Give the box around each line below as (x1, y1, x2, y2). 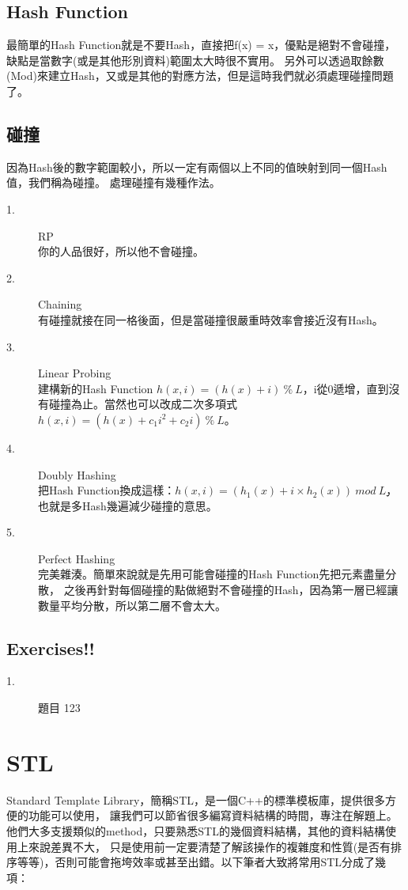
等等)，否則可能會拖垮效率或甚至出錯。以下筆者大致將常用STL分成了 (17, 854, 376, 870)
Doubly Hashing (38, 466, 116, 483)
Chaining (38, 296, 82, 312)
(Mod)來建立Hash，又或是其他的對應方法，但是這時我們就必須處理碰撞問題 (6, 67, 394, 84)
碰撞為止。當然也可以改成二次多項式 (48, 396, 237, 412)
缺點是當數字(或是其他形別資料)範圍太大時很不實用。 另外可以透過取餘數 (6, 51, 384, 68)
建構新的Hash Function (38, 380, 153, 396)
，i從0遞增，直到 (302, 380, 389, 396)
